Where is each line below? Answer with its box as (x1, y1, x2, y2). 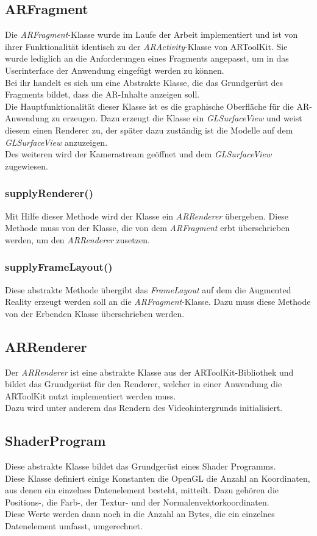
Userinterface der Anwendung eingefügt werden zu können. (5, 63, 224, 76)
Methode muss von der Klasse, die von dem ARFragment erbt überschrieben (5, 221, 290, 234)
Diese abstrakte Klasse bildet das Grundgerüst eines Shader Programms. (5, 460, 276, 473)
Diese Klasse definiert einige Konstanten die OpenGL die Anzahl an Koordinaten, (5, 471, 310, 484)
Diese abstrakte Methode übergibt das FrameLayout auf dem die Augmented (5, 283, 291, 296)
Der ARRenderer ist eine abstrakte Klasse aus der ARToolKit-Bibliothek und (5, 365, 294, 378)
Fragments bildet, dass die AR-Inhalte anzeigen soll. (5, 88, 200, 101)
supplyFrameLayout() (5, 259, 113, 274)
